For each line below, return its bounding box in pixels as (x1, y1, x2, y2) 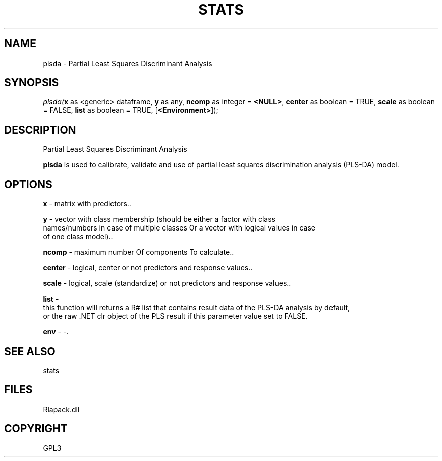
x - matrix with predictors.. (43, 199, 131, 208)
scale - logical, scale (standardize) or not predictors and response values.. (43, 279, 291, 288)
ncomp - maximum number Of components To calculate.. (43, 248, 234, 257)
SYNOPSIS (4, 76, 59, 89)
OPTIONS (4, 178, 52, 191)
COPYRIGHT (4, 422, 68, 435)
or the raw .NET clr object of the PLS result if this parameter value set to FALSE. (43, 312, 308, 321)
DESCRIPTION (4, 123, 76, 136)
